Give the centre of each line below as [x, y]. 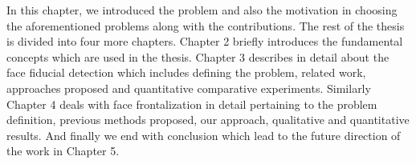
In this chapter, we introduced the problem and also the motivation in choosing [202, 10]
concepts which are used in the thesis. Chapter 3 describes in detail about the [198, 56]
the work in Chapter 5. [63, 151]
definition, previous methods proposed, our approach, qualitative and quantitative [208, 120]
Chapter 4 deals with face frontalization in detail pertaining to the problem [192, 104]
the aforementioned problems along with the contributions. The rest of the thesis [206, 25]
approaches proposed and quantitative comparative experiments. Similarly [189, 88]
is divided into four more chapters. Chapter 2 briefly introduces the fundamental [205, 41]
